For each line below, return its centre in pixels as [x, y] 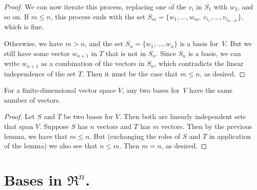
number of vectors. [32, 99]
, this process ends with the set [98, 16]
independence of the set [40, 73]
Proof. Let [19, 116]
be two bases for [88, 116]
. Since [166, 53]
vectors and [114, 126]
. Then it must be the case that [130, 73]
